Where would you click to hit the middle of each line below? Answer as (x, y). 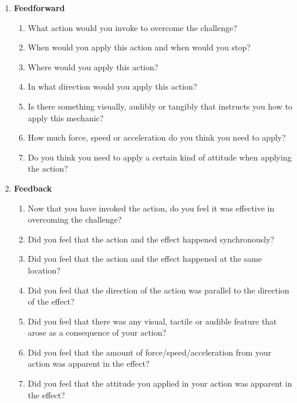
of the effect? (51, 301)
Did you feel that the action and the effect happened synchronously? (151, 239)
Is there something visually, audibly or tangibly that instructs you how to (160, 106)
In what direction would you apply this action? (112, 86)
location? (44, 270)
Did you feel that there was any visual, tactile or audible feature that (152, 321)
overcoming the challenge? (75, 219)
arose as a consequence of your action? (97, 332)
